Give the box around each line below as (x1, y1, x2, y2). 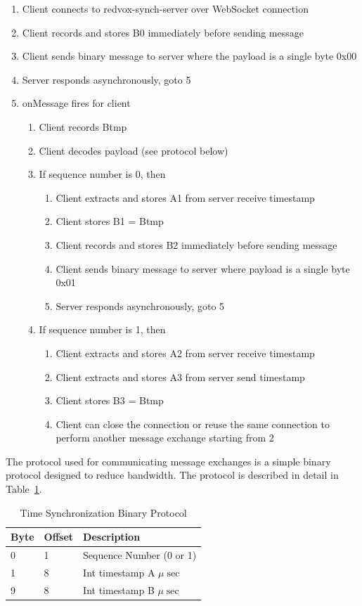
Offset (44, 529, 74, 544)
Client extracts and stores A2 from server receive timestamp (56, 345, 315, 360)
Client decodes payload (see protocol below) (39, 143, 228, 157)
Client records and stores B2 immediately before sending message (56, 237, 337, 252)
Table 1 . (6, 482, 42, 496)
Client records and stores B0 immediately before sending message (22, 25, 304, 39)
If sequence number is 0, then (39, 167, 166, 181)
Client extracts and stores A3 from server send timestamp (56, 369, 305, 384)
